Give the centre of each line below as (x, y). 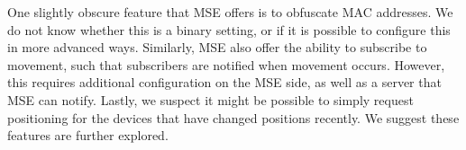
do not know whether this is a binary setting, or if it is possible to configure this (229, 29)
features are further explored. (88, 135)
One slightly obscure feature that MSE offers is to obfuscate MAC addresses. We (230, 12)
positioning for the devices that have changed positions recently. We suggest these (233, 117)
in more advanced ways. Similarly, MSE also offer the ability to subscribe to (217, 47)
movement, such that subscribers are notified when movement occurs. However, (226, 64)
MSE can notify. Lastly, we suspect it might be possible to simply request (210, 99)
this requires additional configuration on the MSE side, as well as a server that (224, 82)
